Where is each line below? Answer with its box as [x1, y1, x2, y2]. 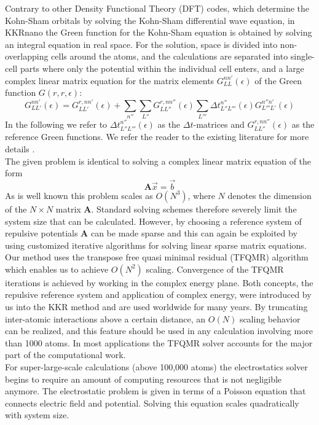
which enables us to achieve [5, 262, 109, 275]
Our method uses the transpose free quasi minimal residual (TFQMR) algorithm [5, 251, 309, 263]
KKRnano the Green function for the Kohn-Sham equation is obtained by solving [5, 26, 312, 39]
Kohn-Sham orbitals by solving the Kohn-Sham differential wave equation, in [5, 14, 295, 26]
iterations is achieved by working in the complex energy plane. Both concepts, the [5, 276, 313, 289]
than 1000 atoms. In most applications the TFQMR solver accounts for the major [5, 336, 313, 349]
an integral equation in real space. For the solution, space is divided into [5, 37, 278, 50]
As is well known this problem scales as [5, 189, 153, 201]
